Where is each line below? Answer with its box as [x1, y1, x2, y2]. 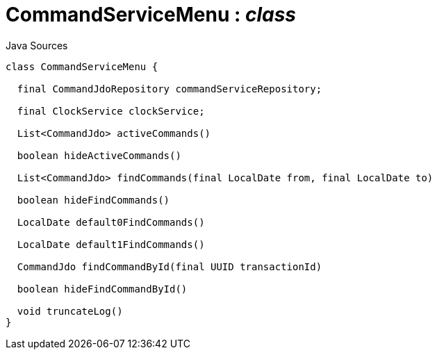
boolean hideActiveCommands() [17, 149, 181, 161]
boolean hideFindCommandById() [17, 283, 188, 295]
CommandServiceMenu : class [6, 3, 297, 26]
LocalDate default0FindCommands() [17, 216, 205, 228]
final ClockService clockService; [17, 105, 205, 117]
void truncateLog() [17, 305, 123, 317]
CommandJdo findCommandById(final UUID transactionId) [17, 261, 322, 272]
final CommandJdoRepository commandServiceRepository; [17, 83, 322, 94]
